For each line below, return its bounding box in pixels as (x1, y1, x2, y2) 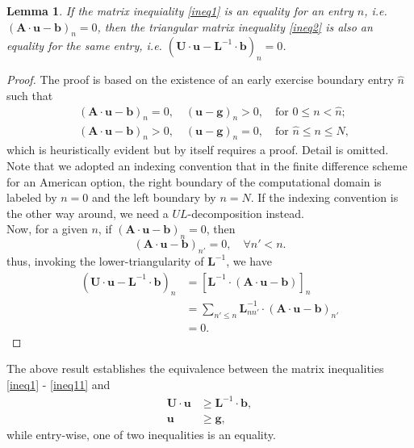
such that (6, 86, 53, 103)
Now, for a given (6, 220, 88, 237)
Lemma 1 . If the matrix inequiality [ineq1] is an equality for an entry (6, 2, 353, 19)
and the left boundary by (92, 189, 216, 206)
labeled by (6, 189, 57, 206)
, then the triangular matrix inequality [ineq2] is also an (97, 18, 373, 35)
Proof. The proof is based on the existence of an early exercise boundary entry (6, 71, 394, 88)
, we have (226, 253, 272, 270)
